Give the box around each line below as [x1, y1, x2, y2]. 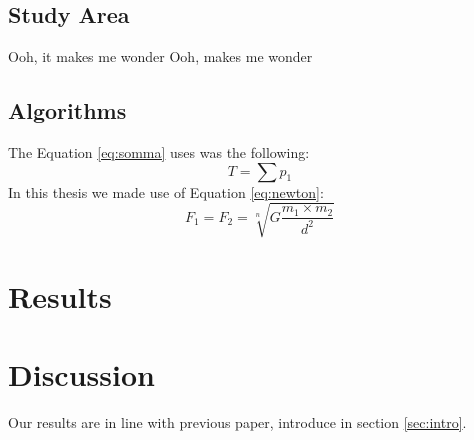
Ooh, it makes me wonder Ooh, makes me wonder [8, 46, 313, 67]
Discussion [8, 354, 155, 395]
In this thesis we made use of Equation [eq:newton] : [8, 181, 324, 202]
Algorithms [8, 95, 127, 126]
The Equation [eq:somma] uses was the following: [8, 142, 310, 162]
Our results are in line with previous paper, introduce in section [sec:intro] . [8, 412, 467, 433]
